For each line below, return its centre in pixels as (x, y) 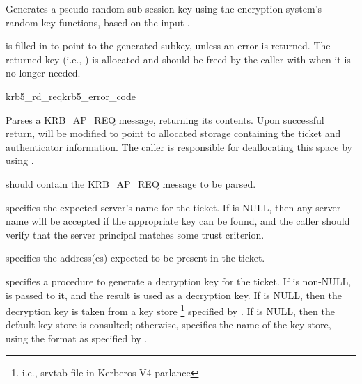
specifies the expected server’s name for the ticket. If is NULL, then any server (173, 207)
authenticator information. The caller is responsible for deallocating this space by (179, 146)
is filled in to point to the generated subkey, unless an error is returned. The (168, 46)
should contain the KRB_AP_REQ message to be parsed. (131, 183)
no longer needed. (43, 73)
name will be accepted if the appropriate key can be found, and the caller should (178, 221)
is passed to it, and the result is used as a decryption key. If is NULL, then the (174, 295)
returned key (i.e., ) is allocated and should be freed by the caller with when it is (178, 59)
